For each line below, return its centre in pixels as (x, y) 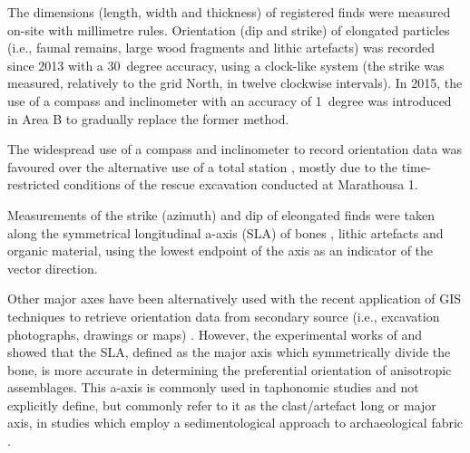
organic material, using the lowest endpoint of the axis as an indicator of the (220, 251)
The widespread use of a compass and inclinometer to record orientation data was (235, 149)
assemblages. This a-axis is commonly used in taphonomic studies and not (213, 387)
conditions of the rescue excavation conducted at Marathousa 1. (241, 184)
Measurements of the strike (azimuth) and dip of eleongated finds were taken (221, 214)
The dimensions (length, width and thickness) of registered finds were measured (229, 12)
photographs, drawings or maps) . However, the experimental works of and (215, 334)
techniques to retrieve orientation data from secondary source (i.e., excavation (224, 316)
